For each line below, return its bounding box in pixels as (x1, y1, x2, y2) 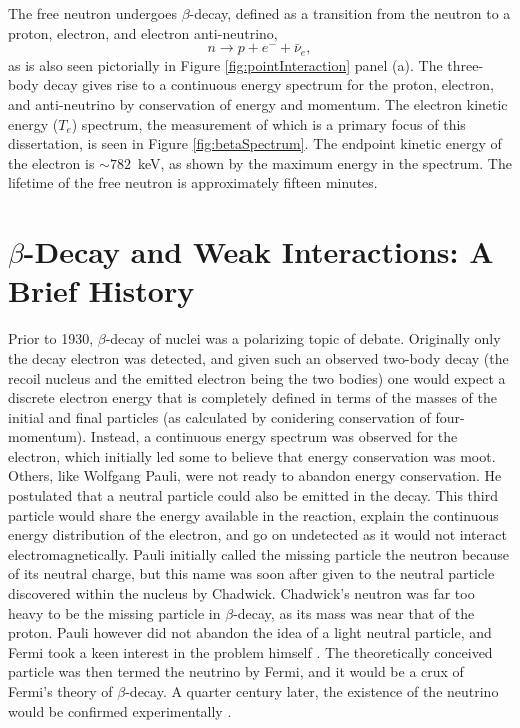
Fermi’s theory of (8, 681, 113, 702)
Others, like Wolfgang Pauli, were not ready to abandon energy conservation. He (8, 465, 502, 486)
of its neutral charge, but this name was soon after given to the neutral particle (8, 563, 495, 584)
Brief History (8, 270, 195, 311)
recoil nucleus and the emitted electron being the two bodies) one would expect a (8, 367, 506, 388)
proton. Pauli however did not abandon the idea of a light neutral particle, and (8, 622, 492, 643)
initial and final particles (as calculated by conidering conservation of (8, 406, 431, 427)
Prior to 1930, (8, 328, 94, 349)
